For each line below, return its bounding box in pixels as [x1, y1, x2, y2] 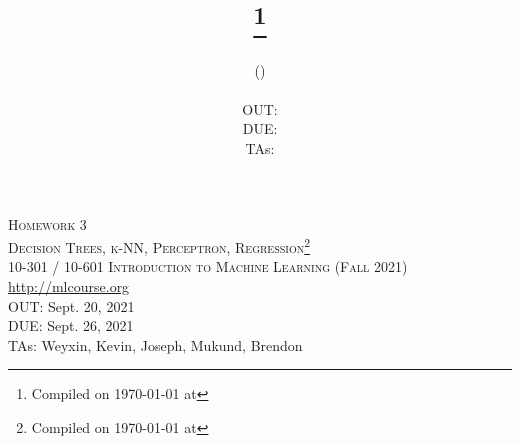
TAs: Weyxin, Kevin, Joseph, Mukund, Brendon [8, 334, 303, 355]
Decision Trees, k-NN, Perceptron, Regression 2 [8, 234, 311, 257]
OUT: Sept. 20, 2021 [8, 295, 135, 316]
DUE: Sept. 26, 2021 [8, 315, 134, 336]
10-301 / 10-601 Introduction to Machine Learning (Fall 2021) [8, 256, 408, 277]
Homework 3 [8, 213, 87, 234]
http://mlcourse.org [8, 276, 130, 297]
